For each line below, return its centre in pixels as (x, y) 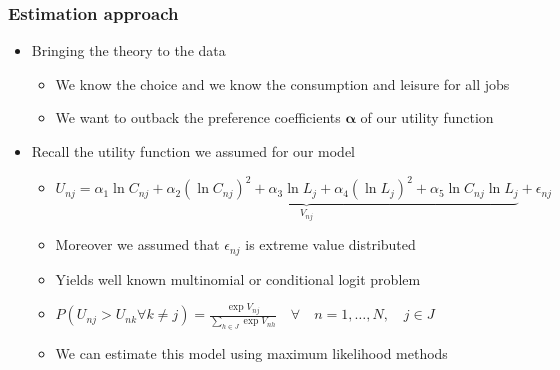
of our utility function (427, 117)
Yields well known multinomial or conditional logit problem (238, 278)
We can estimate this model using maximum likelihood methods (251, 353)
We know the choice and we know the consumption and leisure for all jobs (282, 83)
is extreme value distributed (330, 244)
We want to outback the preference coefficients (198, 117)
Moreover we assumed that (137, 244)
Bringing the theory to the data (128, 50)
